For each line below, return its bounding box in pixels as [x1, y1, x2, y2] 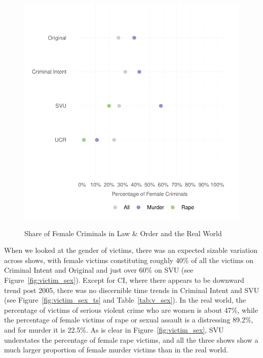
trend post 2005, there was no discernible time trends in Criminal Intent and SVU [4, 284, 259, 295]
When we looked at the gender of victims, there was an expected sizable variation [4, 245, 258, 255]
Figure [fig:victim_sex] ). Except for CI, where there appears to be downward [4, 274, 244, 285]
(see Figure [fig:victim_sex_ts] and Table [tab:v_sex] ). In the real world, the [4, 295, 246, 305]
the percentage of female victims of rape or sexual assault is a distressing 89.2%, [4, 314, 253, 325]
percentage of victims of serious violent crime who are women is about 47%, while [4, 304, 258, 315]
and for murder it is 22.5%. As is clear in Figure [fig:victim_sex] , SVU [4, 324, 224, 335]
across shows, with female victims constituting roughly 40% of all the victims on [4, 254, 254, 265]
